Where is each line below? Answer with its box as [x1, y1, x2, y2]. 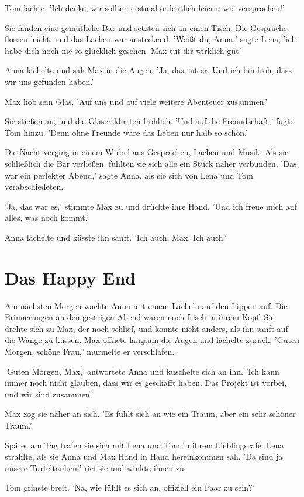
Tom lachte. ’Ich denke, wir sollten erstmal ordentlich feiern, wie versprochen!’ [5, 2, 285, 13]
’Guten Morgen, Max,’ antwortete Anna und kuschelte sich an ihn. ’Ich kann [5, 365, 279, 377]
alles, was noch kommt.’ [5, 211, 89, 224]
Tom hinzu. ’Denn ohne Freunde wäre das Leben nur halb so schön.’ [5, 126, 248, 138]
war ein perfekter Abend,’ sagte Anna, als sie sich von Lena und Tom [5, 169, 253, 181]
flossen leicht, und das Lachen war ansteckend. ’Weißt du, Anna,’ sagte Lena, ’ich [5, 33, 296, 45]
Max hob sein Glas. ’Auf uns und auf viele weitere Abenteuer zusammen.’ [5, 95, 268, 107]
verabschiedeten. [5, 180, 64, 193]
